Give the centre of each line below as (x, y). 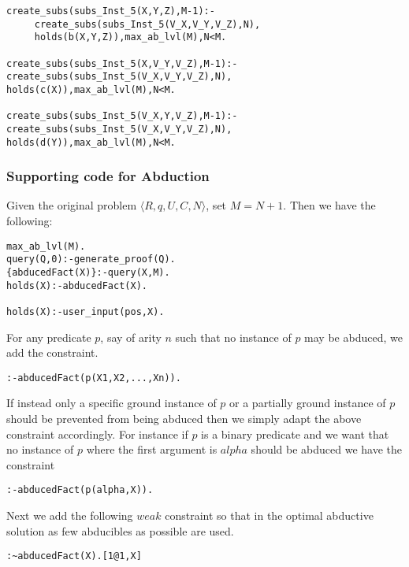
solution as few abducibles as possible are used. (120, 530)
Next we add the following (70, 515)
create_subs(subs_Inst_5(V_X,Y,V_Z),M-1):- (122, 116)
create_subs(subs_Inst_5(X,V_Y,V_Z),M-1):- (122, 63)
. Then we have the (329, 205)
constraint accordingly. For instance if (97, 434)
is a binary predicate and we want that (295, 434)
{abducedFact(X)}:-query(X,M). (88, 272)
